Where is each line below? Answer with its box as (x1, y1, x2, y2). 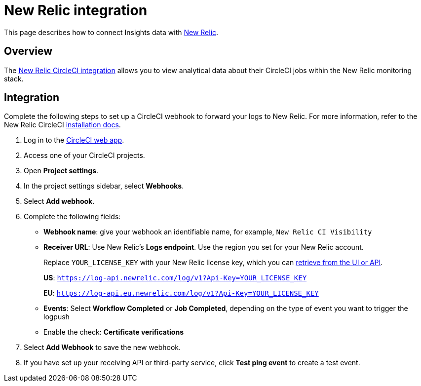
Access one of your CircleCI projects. (24, 151, 145, 160)
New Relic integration (4, 2, 148, 19)
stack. (4, 74, 24, 83)
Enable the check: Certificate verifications (43, 328, 184, 337)
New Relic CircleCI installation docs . (4, 120, 121, 129)
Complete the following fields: (24, 212, 121, 221)
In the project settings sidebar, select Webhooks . (24, 182, 184, 191)
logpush (43, 312, 70, 321)
